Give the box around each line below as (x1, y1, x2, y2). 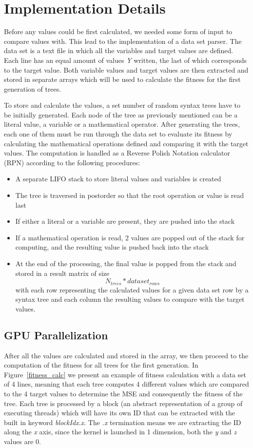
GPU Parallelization (4, 327, 108, 342)
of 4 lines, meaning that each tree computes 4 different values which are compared (4, 379, 249, 389)
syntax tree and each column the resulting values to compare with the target (15, 294, 245, 304)
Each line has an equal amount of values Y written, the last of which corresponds (4, 55, 247, 65)
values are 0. (4, 436, 41, 446)
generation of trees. (4, 83, 61, 94)
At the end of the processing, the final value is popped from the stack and (15, 258, 236, 268)
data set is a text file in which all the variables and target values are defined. (4, 45, 234, 56)
